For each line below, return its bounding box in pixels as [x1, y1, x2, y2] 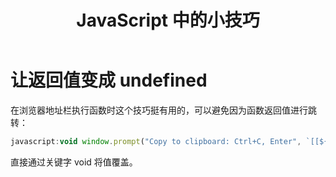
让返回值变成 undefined [10, 69, 208, 92]
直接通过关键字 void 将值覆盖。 [10, 156, 138, 168]
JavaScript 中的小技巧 [76, 9, 260, 32]
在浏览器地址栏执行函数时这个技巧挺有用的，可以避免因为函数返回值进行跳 [10, 104, 317, 116]
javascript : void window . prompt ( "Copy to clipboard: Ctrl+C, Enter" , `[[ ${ [10, 136, 329, 146]
